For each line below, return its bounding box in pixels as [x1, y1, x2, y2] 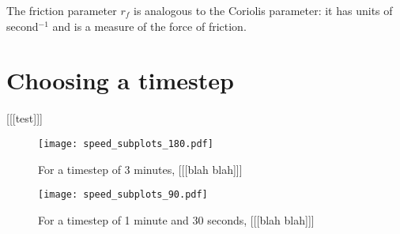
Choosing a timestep [6, 64, 234, 96]
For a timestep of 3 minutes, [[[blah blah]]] [38, 160, 243, 177]
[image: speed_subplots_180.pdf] [38, 138, 213, 149]
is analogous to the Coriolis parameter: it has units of [133, 2, 393, 18]
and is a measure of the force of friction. [52, 17, 247, 34]
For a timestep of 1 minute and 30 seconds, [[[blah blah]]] [38, 211, 315, 228]
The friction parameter [6, 2, 117, 18]
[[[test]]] [6, 110, 43, 126]
